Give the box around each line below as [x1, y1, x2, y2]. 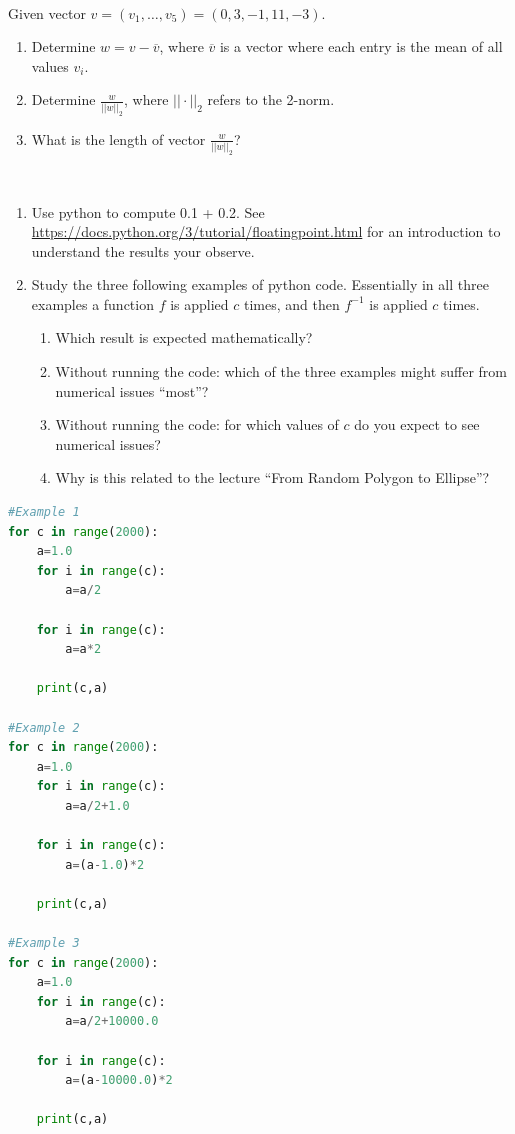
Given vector [8, 2, 86, 23]
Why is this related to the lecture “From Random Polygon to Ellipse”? [55, 467, 490, 488]
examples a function [31, 293, 154, 314]
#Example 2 [8, 720, 80, 735]
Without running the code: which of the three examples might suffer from [55, 361, 508, 382]
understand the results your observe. [31, 240, 255, 261]
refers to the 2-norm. [207, 89, 335, 110]
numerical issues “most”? [55, 380, 209, 401]
